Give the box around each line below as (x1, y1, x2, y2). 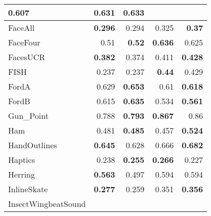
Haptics (8, 154, 35, 165)
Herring (8, 168, 35, 180)
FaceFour (8, 36, 40, 48)
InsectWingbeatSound (8, 198, 86, 209)
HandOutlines (8, 139, 57, 151)
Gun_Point (8, 110, 49, 121)
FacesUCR (8, 51, 45, 63)
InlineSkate (8, 183, 48, 195)
